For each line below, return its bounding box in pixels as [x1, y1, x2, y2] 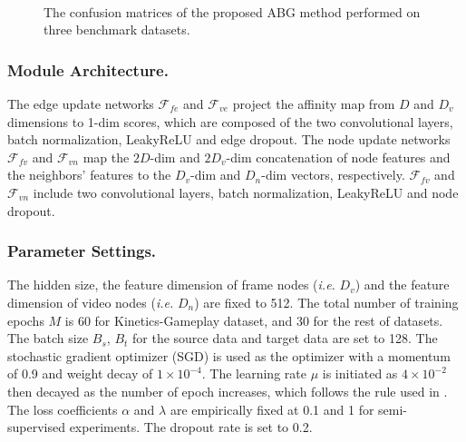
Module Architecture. [7, 58, 169, 81]
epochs [7, 310, 44, 329]
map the [83, 147, 130, 166]
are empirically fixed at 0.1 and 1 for [170, 399, 374, 418]
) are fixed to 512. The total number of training [194, 292, 459, 311]
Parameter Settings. [7, 240, 157, 262]
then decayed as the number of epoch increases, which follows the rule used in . [7, 381, 448, 400]
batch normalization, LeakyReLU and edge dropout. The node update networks [7, 130, 451, 149]
